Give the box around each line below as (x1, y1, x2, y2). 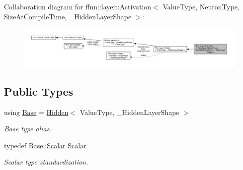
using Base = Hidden (4, 107, 69, 117)
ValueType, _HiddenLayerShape (80, 107, 179, 117)
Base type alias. (4, 123, 52, 134)
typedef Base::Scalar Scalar (4, 140, 86, 150)
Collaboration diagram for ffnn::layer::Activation (4, 1, 152, 11)
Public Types (4, 83, 74, 99)
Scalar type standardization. (4, 157, 88, 167)
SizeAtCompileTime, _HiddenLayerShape (4, 11, 132, 21)
